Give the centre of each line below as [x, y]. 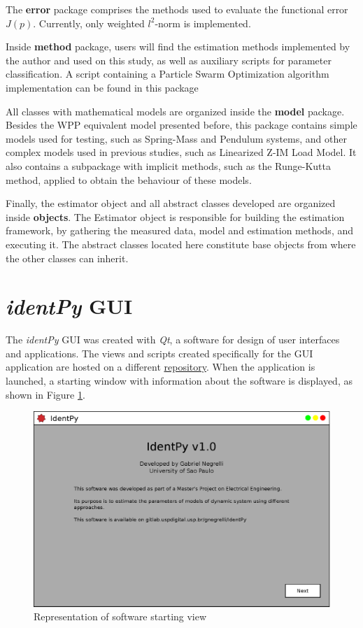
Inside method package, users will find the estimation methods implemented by [178, 47]
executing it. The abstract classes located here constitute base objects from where [181, 244]
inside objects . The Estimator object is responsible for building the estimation [175, 216]
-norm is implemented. [203, 23]
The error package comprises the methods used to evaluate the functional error [177, 9]
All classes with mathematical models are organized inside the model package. [175, 111]
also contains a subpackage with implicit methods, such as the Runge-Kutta [168, 165]
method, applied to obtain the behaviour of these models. [129, 179]
